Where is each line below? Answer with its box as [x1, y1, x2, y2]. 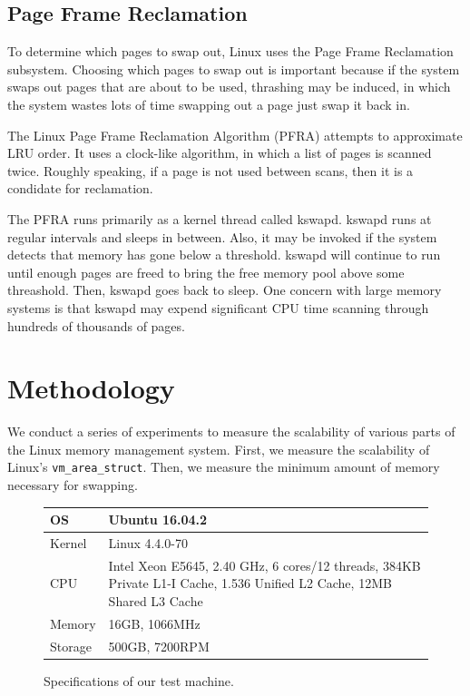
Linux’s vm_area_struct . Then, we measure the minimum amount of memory [7, 457, 440, 476]
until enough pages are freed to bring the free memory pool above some [7, 262, 405, 281]
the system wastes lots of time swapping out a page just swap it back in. [7, 94, 410, 113]
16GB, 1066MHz [108, 613, 201, 632]
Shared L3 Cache [108, 592, 203, 611]
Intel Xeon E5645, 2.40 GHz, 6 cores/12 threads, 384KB [108, 555, 421, 574]
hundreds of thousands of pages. [7, 316, 185, 335]
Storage [50, 636, 92, 655]
